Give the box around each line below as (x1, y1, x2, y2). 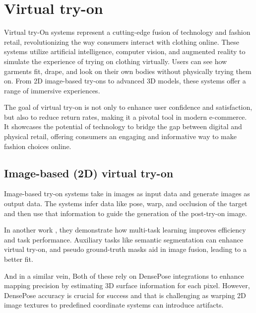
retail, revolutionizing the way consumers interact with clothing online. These (4, 36, 240, 47)
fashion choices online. (4, 141, 71, 151)
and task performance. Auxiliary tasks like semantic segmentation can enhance (4, 234, 243, 244)
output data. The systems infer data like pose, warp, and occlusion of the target (4, 198, 248, 209)
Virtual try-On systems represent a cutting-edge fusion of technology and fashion (4, 27, 251, 37)
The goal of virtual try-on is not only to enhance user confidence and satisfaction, (4, 102, 253, 112)
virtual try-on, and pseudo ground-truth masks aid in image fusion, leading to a (4, 244, 247, 254)
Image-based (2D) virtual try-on (4, 165, 174, 180)
